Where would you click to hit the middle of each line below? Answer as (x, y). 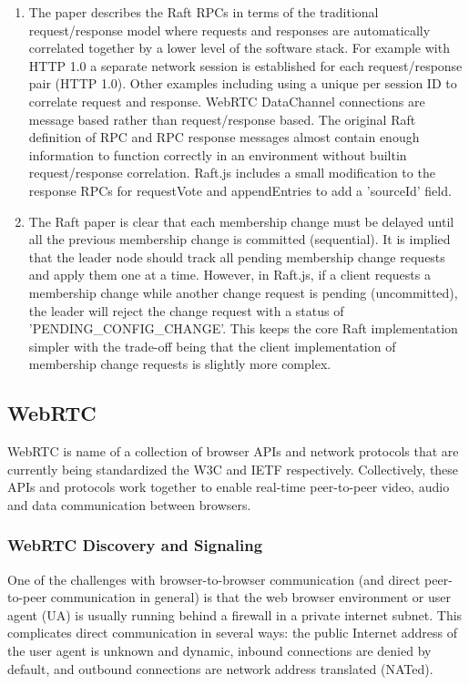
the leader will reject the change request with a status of (186, 310)
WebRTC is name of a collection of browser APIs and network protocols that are (233, 451)
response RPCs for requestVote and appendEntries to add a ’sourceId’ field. (240, 190)
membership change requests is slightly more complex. (180, 364)
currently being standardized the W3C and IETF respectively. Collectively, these (233, 469)
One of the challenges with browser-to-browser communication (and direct (214, 579)
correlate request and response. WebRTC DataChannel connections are (227, 101)
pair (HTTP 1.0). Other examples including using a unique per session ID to (243, 83)
